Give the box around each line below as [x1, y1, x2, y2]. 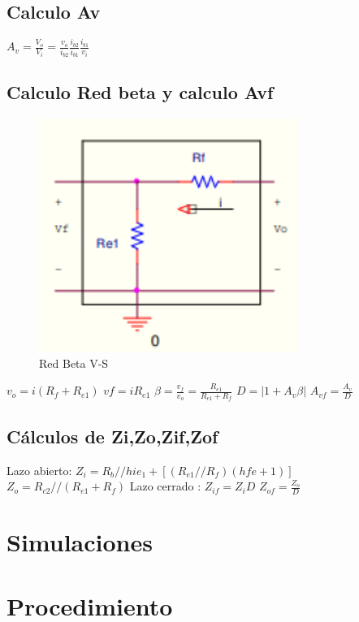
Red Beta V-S [39, 354, 109, 371]
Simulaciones [6, 525, 153, 559]
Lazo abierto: [6, 461, 72, 478]
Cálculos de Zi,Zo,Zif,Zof [6, 423, 218, 448]
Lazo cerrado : [129, 477, 201, 495]
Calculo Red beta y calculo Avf [6, 80, 274, 105]
